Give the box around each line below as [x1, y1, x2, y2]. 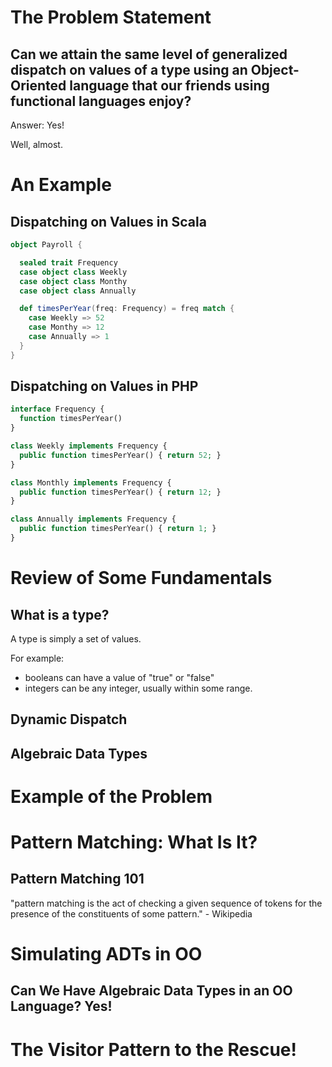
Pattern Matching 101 [10, 871, 145, 888]
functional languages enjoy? [10, 92, 192, 110]
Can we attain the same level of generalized [10, 46, 288, 63]
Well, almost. [10, 139, 63, 150]
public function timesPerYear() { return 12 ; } [19, 487, 222, 497]
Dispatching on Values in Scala [10, 213, 207, 230]
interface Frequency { [10, 404, 105, 415]
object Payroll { [10, 240, 83, 250]
